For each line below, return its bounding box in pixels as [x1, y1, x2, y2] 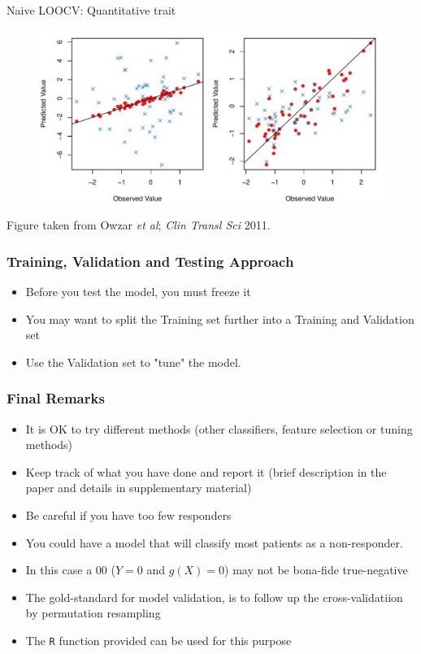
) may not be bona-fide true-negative [224, 561, 408, 578]
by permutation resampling [25, 604, 161, 621]
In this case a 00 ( [25, 561, 115, 578]
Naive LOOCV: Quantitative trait [7, 2, 176, 18]
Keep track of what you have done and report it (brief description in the [25, 463, 387, 480]
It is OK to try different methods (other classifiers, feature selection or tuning [25, 420, 413, 437]
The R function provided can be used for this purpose [25, 631, 292, 648]
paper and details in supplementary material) [25, 479, 252, 496]
